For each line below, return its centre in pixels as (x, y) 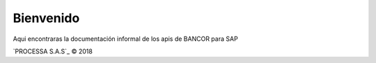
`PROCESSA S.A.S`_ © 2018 (53, 51)
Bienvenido (46, 18)
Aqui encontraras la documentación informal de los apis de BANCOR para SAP (125, 39)
